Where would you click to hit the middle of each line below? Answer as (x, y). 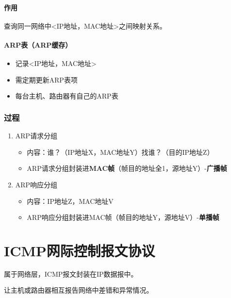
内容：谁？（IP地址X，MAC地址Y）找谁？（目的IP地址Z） (120, 152)
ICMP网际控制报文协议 (80, 250)
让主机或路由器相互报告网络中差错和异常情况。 (78, 290)
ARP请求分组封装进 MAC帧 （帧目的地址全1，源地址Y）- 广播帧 (127, 168)
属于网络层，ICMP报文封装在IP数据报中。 (71, 273)
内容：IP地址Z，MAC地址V (70, 201)
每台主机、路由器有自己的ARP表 (67, 96)
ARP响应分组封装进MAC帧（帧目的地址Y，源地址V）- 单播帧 (123, 217)
